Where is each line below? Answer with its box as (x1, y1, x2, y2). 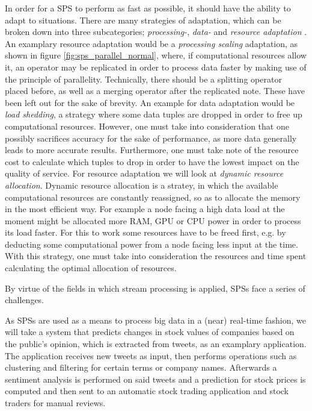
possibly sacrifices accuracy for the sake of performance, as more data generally (5, 131, 297, 144)
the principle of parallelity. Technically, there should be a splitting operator (5, 72, 282, 85)
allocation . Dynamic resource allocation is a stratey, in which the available (5, 178, 278, 191)
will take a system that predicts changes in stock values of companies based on (5, 325, 295, 338)
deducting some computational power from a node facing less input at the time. (5, 237, 298, 250)
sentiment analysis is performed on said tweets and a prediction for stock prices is (5, 372, 306, 385)
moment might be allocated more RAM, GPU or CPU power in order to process (5, 214, 301, 227)
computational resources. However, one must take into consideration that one (5, 119, 289, 132)
